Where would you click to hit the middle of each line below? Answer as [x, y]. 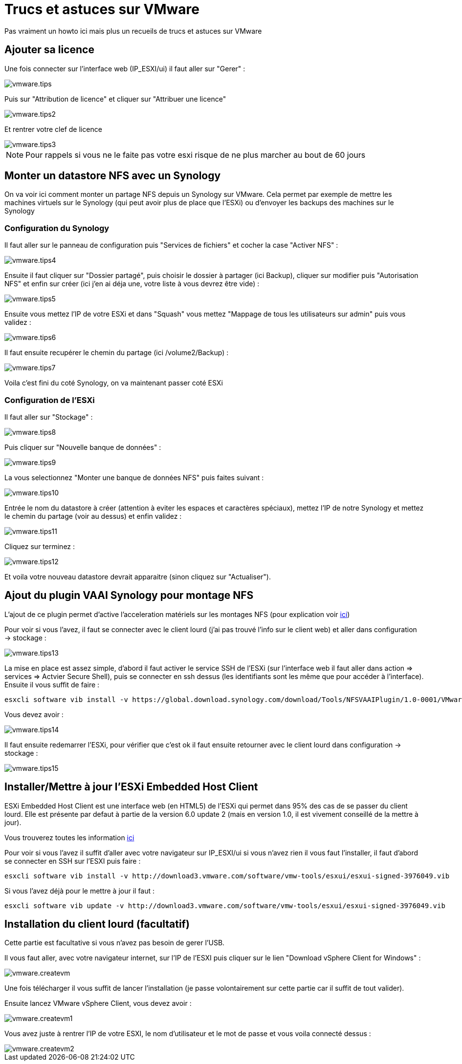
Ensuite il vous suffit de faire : [52, 684]
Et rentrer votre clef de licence [53, 129]
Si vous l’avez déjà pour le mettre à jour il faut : [80, 891]
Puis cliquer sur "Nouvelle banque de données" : [83, 447]
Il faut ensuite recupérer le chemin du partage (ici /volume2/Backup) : [117, 353]
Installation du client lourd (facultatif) [97, 924]
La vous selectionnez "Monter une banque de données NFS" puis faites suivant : [134, 477]
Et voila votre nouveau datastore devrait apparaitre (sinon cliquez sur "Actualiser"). [138, 576]
